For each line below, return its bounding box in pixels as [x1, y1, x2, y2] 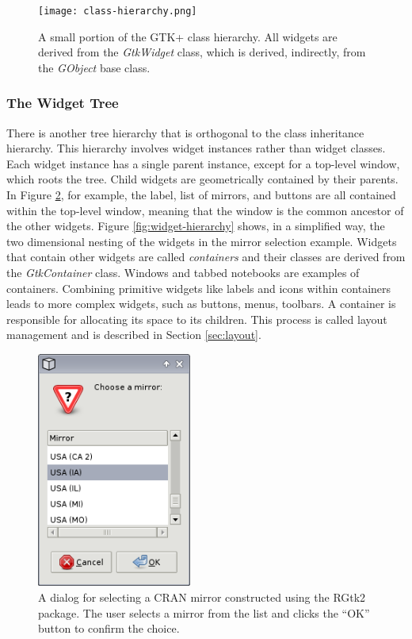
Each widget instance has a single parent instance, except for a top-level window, [6, 155, 400, 171]
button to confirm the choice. [38, 620, 180, 637]
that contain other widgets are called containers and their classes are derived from [6, 248, 406, 265]
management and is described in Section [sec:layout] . [6, 326, 261, 343]
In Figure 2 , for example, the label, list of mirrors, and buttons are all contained [6, 187, 396, 203]
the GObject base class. [38, 59, 151, 75]
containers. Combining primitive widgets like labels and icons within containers [6, 279, 391, 296]
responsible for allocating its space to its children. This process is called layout [6, 310, 387, 327]
